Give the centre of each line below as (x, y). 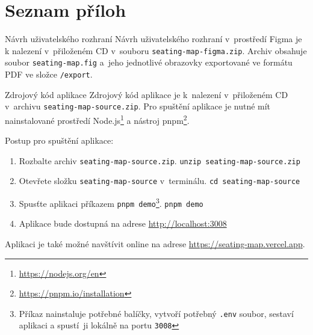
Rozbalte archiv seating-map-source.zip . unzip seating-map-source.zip (160, 160)
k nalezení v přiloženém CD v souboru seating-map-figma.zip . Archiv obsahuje (156, 50)
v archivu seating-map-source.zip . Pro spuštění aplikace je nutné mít (138, 106)
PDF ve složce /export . (49, 74)
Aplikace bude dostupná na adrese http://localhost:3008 (123, 223)
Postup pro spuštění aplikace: (59, 140)
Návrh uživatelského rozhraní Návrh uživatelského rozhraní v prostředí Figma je (153, 39)
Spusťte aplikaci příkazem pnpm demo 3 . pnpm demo (111, 202)
